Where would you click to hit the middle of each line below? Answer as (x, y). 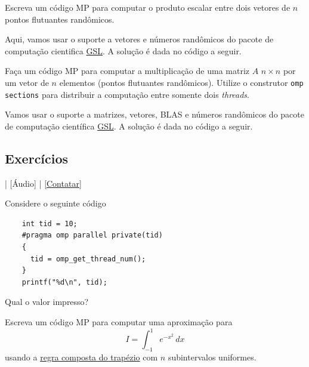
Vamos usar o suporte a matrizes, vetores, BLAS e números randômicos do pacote (154, 114)
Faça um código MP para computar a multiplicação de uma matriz (127, 71)
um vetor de (27, 82)
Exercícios (37, 158)
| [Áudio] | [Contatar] (43, 183)
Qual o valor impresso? (47, 302)
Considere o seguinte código (55, 203)
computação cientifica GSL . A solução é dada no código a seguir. (123, 50)
